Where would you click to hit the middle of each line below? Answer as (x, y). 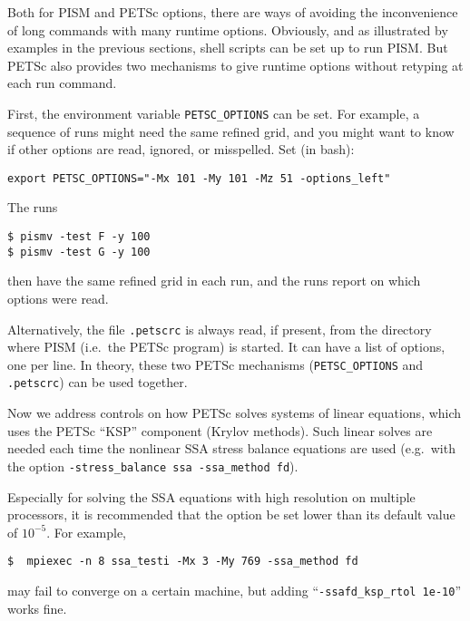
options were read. (58, 298)
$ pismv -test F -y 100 (79, 237)
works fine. (37, 608)
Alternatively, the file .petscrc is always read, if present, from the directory (220, 329)
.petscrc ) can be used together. (98, 382)
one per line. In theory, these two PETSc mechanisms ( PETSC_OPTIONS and (215, 364)
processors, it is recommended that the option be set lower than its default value (231, 514)
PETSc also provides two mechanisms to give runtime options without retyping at (235, 65)
